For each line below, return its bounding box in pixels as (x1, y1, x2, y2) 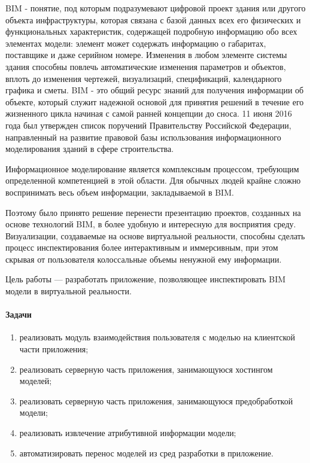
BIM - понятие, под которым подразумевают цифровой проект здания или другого (5, 2, 306, 14)
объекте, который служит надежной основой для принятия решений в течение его (5, 95, 304, 108)
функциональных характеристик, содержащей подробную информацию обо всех (5, 25, 297, 38)
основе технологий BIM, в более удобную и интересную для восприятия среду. (5, 218, 296, 230)
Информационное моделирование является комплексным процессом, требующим (5, 162, 299, 175)
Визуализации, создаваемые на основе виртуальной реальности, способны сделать (5, 229, 305, 242)
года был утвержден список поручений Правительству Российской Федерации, (5, 118, 291, 131)
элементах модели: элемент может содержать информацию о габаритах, (5, 36, 266, 49)
